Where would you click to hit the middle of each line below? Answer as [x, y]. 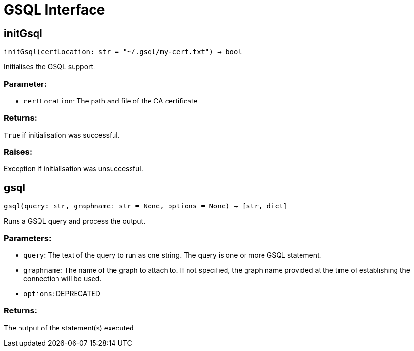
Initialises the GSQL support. [50, 67]
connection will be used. [63, 279]
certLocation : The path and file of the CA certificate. [112, 101]
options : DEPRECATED [62, 294]
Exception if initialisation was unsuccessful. [74, 169]
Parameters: [28, 238]
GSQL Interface [55, 10]
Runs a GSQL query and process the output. [75, 221]
